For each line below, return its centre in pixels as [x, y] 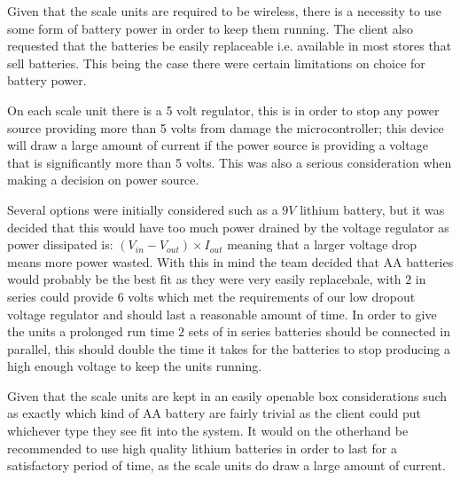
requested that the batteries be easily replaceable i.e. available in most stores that [230, 46]
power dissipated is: [60, 244]
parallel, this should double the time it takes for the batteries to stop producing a [229, 348]
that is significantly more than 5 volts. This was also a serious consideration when [230, 162]
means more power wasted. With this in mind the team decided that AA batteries [230, 261]
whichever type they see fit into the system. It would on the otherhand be [208, 431]
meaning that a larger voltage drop [322, 244]
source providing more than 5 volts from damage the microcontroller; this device [226, 127]
